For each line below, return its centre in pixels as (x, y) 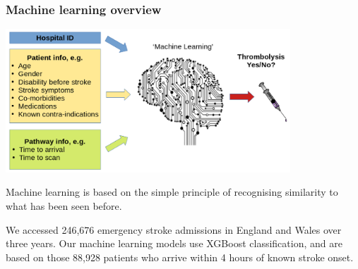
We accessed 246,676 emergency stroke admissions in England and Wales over (174, 229)
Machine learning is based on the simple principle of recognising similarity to (172, 192)
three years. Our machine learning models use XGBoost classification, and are (174, 243)
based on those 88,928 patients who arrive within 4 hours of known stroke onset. (180, 257)
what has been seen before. (64, 205)
